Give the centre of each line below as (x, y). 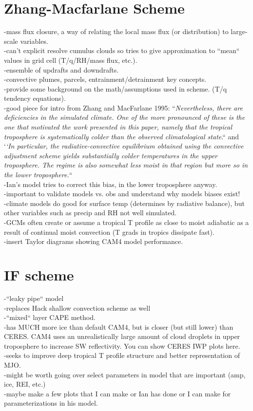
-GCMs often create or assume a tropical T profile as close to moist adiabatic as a (126, 222)
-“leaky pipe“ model (34, 298)
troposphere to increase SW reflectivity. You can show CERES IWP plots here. (122, 346)
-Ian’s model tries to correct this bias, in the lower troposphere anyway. (111, 184)
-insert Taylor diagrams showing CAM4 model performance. (94, 241)
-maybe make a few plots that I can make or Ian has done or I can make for (117, 393)
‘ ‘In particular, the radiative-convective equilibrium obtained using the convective (124, 146)
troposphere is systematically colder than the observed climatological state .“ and (122, 136)
